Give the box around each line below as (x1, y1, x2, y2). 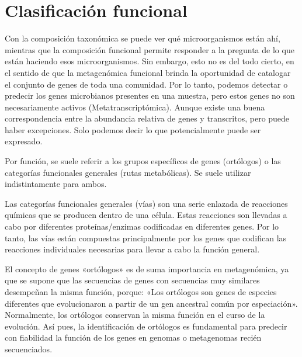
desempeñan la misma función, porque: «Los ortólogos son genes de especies (5, 286, 277, 297)
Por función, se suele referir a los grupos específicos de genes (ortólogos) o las (5, 155, 281, 167)
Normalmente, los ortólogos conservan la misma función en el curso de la (5, 309, 265, 321)
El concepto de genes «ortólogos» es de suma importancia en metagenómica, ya (5, 262, 289, 275)
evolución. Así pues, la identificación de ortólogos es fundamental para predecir (5, 320, 287, 332)
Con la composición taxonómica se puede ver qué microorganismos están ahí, (5, 32, 280, 44)
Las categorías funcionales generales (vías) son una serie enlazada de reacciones (5, 197, 288, 209)
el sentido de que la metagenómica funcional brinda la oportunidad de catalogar (5, 66, 291, 78)
